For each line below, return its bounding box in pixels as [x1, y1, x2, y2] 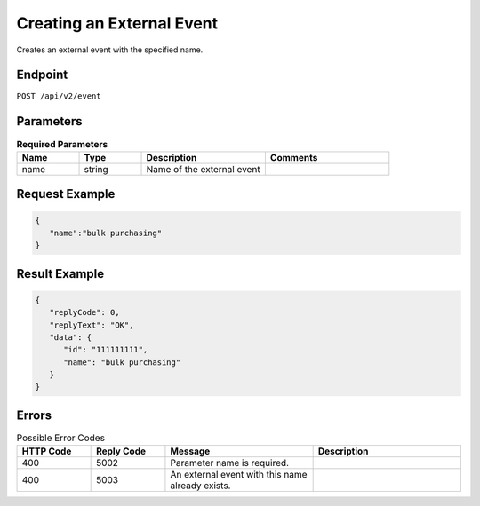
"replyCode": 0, [49, 307, 120, 318]
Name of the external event [146, 162, 261, 175]
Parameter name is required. [170, 457, 289, 470]
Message [170, 445, 211, 457]
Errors [16, 407, 52, 423]
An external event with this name [170, 469, 308, 481]
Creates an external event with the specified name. [16, 44, 204, 55]
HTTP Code [21, 445, 72, 457]
